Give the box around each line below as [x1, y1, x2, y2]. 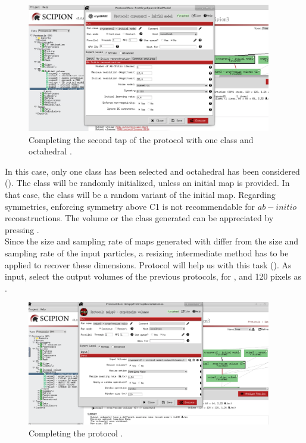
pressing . [5, 223, 39, 236]
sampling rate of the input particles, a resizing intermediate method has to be [5, 246, 289, 259]
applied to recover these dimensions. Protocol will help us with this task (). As [5, 258, 292, 271]
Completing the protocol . [29, 426, 123, 439]
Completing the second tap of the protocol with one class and [29, 133, 254, 145]
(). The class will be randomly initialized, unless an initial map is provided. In [5, 176, 290, 189]
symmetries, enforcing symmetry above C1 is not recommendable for [5, 200, 255, 212]
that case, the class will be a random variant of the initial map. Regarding [5, 188, 276, 200]
